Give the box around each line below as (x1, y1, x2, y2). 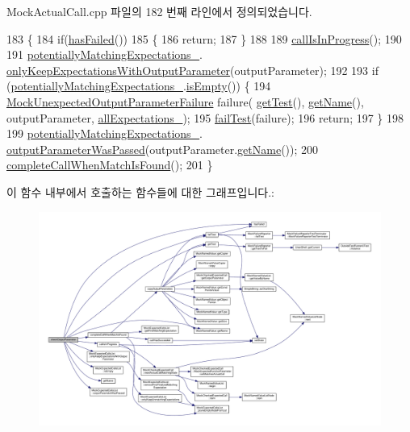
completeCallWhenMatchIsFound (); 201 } (6, 156, 213, 173)
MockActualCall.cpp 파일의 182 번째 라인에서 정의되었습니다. (6, 3, 312, 19)
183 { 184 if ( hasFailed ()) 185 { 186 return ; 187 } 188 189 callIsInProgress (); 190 (6, 30, 402, 47)
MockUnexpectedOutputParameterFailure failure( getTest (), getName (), (6, 93, 364, 110)
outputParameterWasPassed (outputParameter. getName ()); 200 (6, 140, 319, 157)
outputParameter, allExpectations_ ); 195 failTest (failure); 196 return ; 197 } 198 (6, 109, 404, 126)
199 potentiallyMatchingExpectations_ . (6, 125, 203, 142)
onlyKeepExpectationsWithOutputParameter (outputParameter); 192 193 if (6, 61, 379, 78)
